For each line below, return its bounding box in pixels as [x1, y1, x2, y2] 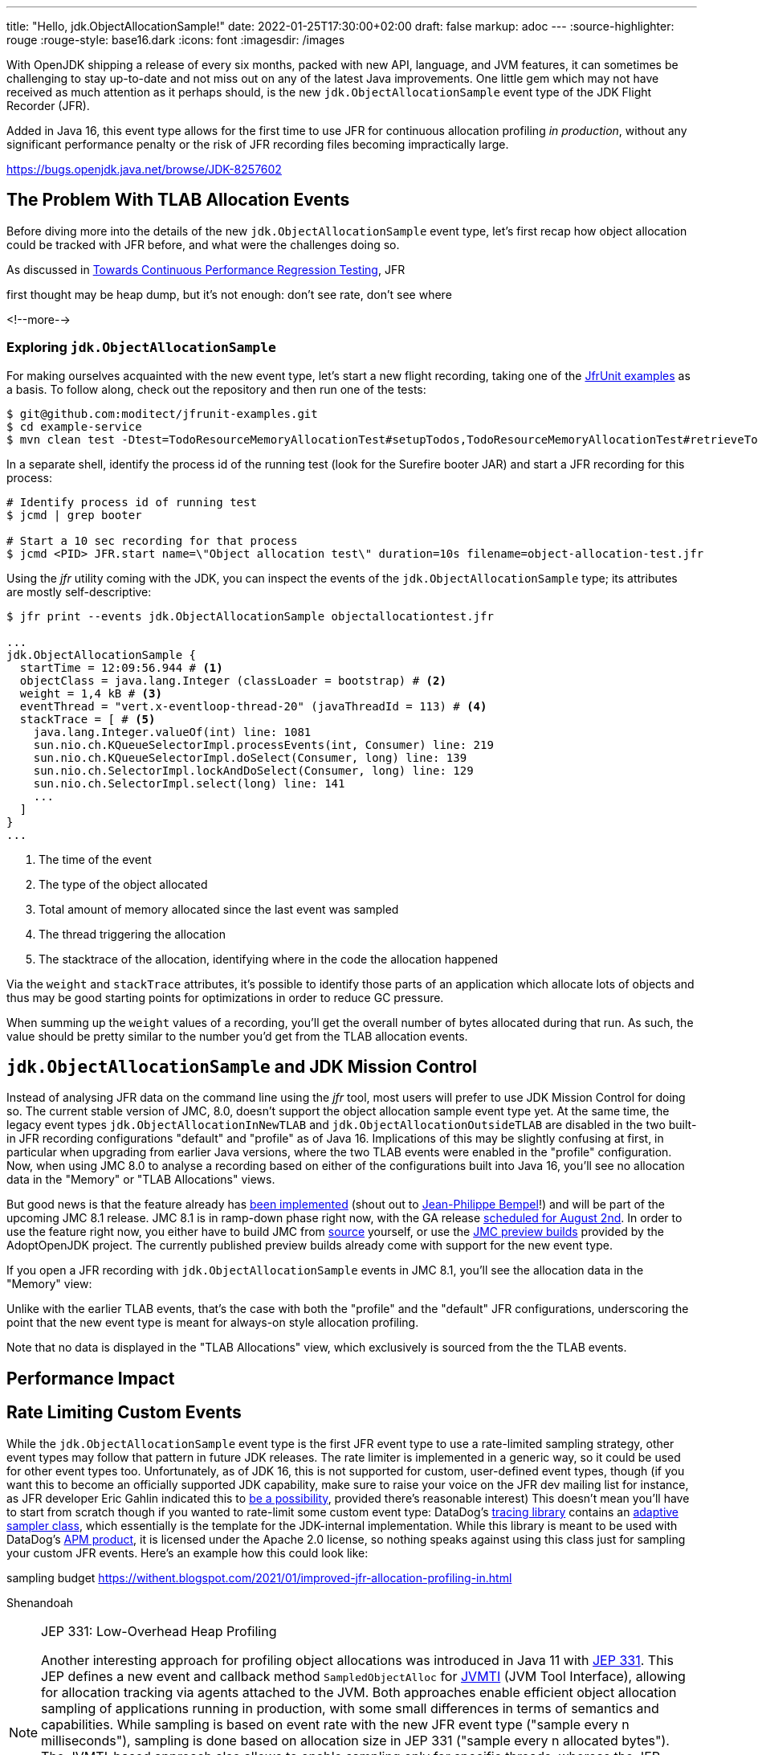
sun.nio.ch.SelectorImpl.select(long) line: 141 [33, 776, 345, 790]
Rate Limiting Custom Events [6, 1402, 242, 1423]
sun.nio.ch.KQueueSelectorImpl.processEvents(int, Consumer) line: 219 [33, 738, 494, 751]
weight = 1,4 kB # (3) [19, 686, 162, 700]
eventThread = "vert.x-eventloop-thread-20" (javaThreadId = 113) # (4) [19, 699, 487, 713]
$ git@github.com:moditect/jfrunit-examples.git [6, 407, 318, 420]
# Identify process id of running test [6, 495, 257, 509]
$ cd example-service [6, 419, 142, 433]
